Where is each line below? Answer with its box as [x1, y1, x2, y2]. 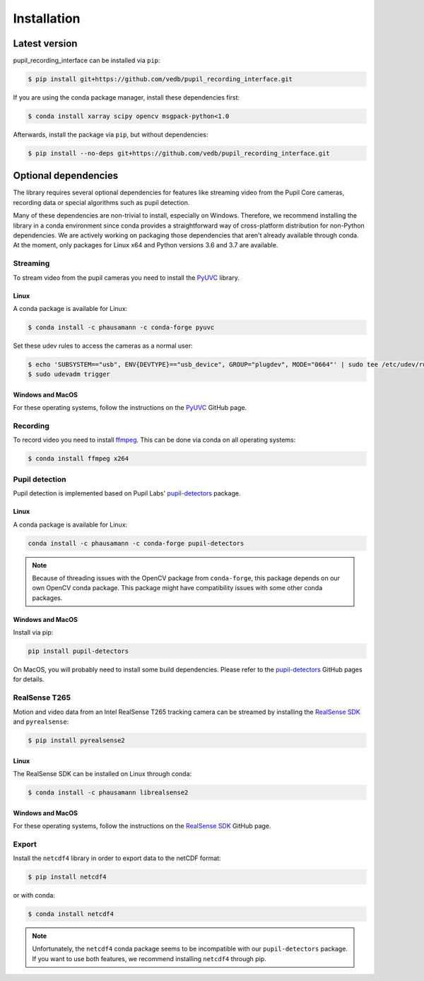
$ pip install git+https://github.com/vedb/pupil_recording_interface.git [28, 75, 293, 83]
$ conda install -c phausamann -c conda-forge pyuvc [28, 323, 215, 331]
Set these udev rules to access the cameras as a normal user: [13, 341, 194, 350]
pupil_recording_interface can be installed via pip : [13, 57, 160, 65]
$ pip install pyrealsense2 [28, 736, 125, 744]
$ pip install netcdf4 [28, 873, 107, 881]
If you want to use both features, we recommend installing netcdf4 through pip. [32, 954, 266, 963]
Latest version [13, 37, 78, 49]
